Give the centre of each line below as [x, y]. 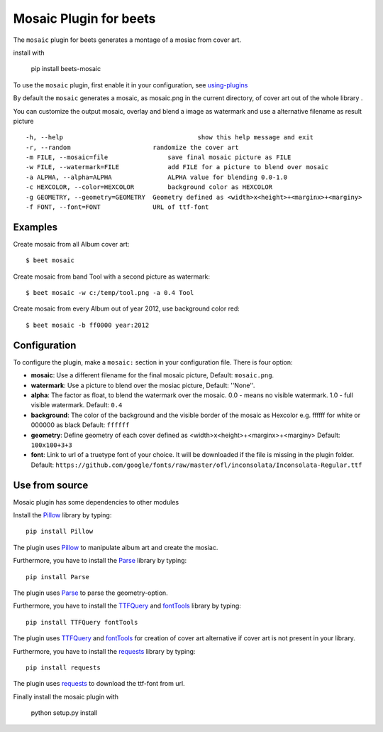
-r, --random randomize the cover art [132, 147]
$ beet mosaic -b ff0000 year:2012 [88, 325]
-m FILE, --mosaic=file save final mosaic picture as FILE [159, 157]
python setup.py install [64, 713]
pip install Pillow [60, 532]
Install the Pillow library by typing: [62, 515]
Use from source [51, 485]
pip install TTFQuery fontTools [82, 622]
